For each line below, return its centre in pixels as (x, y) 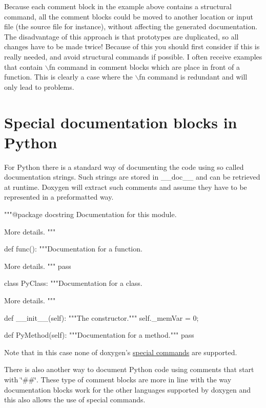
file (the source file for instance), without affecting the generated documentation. (131, 26)
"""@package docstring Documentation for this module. (90, 214)
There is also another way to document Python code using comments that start (129, 369)
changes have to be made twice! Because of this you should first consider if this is (132, 46)
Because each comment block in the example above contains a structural (118, 6)
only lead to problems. (39, 86)
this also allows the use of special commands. (75, 400)
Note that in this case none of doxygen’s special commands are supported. (121, 352)
